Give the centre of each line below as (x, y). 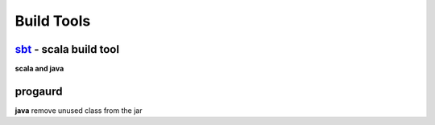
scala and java (39, 69)
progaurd (39, 91)
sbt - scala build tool (67, 49)
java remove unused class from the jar (79, 110)
